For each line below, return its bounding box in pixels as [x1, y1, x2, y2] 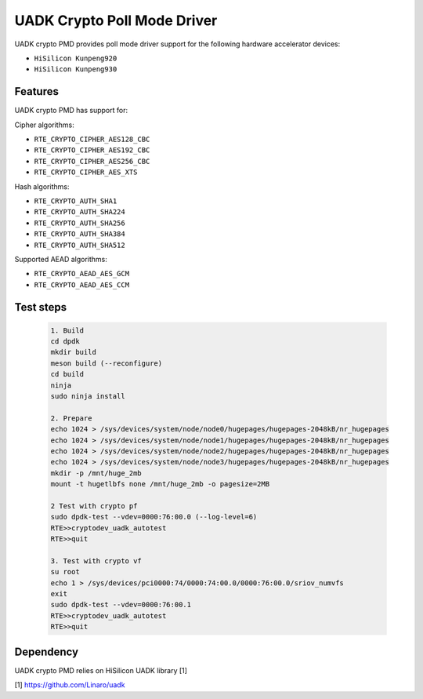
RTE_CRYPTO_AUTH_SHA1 [34, 196, 117, 206]
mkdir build [50, 348, 97, 357]
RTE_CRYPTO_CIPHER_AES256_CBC [34, 157, 150, 166]
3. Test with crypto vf [50, 556, 143, 565]
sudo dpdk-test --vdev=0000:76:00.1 [50, 600, 192, 610]
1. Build [50, 326, 85, 335]
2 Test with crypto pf [50, 501, 138, 510]
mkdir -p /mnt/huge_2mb [50, 468, 143, 478]
